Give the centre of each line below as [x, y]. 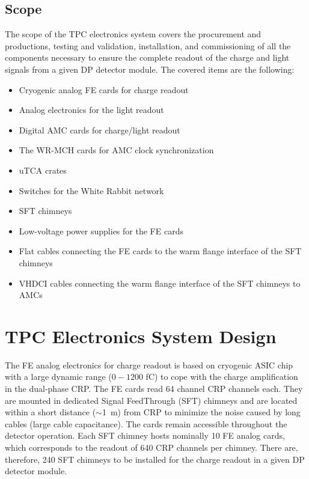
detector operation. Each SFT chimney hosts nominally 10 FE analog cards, [145, 435]
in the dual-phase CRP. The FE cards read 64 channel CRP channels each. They [154, 389]
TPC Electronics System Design [141, 336]
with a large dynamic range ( [58, 377]
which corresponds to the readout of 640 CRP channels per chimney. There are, [151, 447]
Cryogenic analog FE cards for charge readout [104, 89]
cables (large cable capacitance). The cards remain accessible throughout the [146, 423]
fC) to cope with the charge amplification [222, 377]
